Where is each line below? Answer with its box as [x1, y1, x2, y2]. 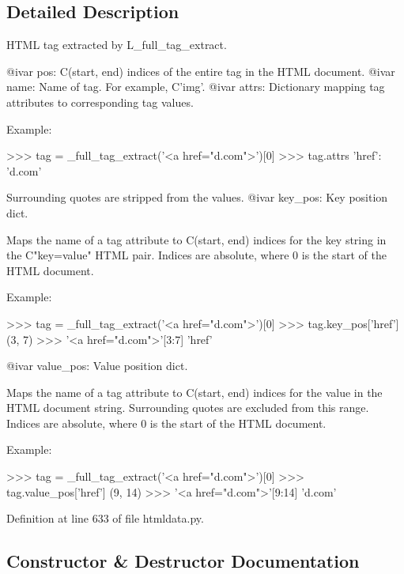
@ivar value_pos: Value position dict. [6, 357, 188, 374]
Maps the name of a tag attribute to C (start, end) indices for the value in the [6, 383, 383, 400]
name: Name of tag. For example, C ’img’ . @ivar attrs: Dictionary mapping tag [6, 78, 385, 95]
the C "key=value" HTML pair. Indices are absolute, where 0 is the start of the [6, 247, 387, 263]
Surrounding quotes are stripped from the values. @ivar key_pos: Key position [6, 189, 388, 206]
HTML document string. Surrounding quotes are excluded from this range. [6, 399, 369, 416]
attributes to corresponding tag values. [6, 93, 194, 110]
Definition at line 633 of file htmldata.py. [6, 510, 204, 527]
